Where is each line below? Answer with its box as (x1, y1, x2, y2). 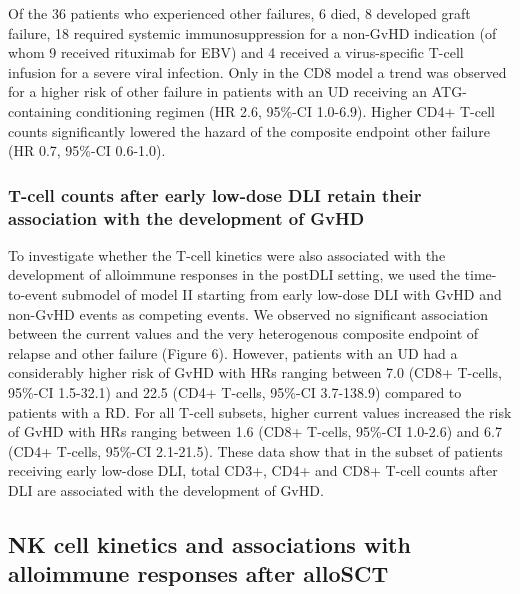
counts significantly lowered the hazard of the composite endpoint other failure (8, 120, 490, 141)
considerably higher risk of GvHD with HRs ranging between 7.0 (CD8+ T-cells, (8, 362, 502, 383)
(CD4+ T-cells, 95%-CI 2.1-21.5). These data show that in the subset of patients (8, 440, 503, 461)
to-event (8, 284, 58, 305)
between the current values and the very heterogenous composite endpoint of (8, 323, 479, 344)
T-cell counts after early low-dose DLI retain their (8, 182, 422, 207)
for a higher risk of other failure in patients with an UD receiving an (8, 81, 428, 102)
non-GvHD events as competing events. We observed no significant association (8, 303, 488, 324)
